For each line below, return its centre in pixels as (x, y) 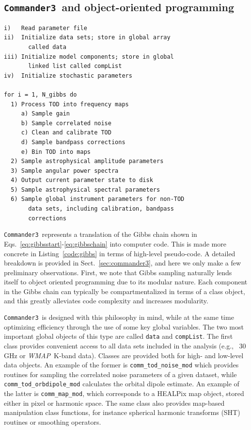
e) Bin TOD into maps (56, 152)
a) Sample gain (46, 114)
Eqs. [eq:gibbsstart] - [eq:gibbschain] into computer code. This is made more (115, 243)
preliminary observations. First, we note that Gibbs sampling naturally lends (118, 272)
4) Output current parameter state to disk (82, 180)
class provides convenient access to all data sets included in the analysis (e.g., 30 (125, 345)
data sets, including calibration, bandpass (101, 209)
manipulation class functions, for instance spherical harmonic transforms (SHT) (122, 412)
